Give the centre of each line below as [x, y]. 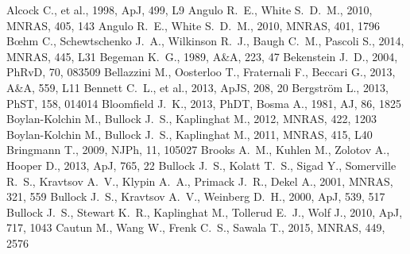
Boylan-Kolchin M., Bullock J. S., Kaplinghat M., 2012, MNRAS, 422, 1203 [191, 119]
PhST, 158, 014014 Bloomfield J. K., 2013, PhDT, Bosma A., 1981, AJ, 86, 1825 [204, 103]
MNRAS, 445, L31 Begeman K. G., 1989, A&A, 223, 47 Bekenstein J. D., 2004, [202, 56]
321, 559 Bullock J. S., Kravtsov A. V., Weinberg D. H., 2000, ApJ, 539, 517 [196, 196]
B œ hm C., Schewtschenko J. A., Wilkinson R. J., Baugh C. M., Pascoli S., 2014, [205, 41]
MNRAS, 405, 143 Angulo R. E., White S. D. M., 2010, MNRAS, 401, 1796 [193, 25]
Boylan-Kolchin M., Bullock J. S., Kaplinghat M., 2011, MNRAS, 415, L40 [190, 134]
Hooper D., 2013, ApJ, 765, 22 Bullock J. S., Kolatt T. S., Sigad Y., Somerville [201, 165]
